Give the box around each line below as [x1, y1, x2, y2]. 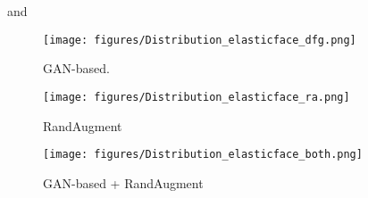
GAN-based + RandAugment [43, 173, 204, 192]
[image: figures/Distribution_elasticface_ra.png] [43, 90, 350, 103]
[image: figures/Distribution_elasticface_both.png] [43, 148, 363, 161]
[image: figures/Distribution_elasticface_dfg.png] [43, 33, 356, 46]
